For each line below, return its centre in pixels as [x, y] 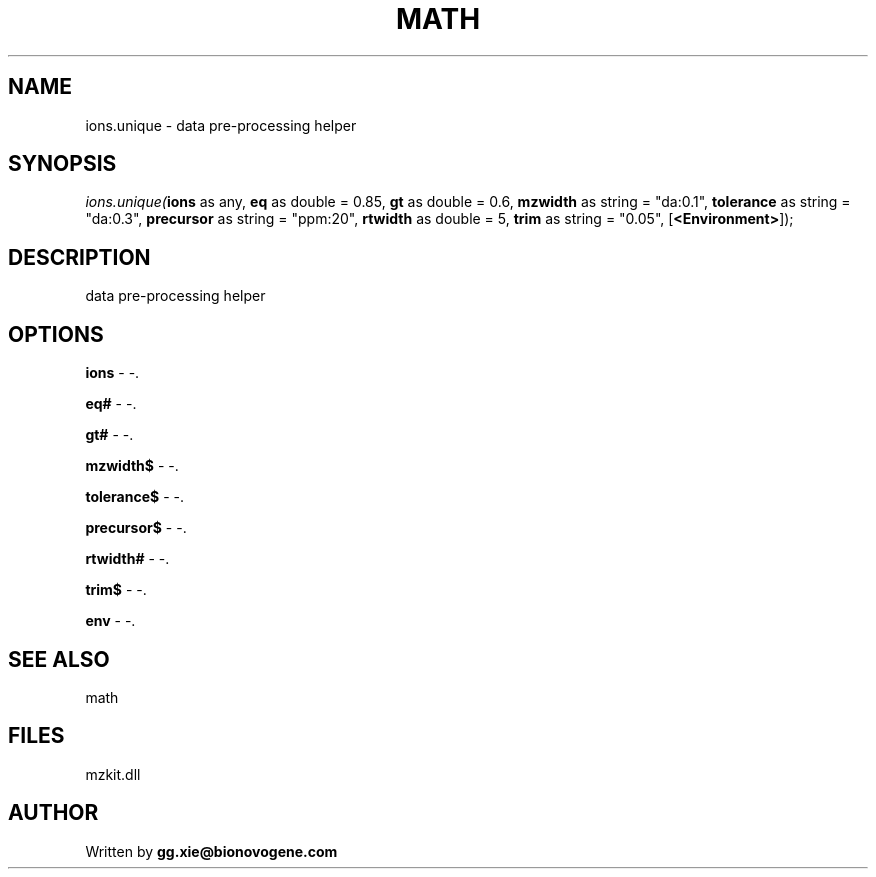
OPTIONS [56, 334]
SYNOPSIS [62, 164]
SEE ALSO [59, 659]
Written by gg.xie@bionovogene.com [211, 851]
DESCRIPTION [79, 257]
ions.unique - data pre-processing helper [221, 125]
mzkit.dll [113, 774]
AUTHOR [53, 813]
